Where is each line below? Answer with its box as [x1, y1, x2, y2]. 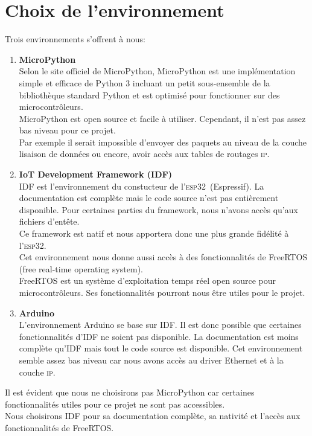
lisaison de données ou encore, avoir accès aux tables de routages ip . [19, 147, 270, 160]
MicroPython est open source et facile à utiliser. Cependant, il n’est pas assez [19, 112, 306, 124]
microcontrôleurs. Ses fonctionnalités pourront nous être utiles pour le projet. [19, 286, 305, 298]
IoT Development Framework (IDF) [19, 168, 172, 181]
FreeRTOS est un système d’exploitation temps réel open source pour [19, 274, 276, 287]
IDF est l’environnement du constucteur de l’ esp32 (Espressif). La [19, 179, 264, 192]
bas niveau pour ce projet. [19, 124, 116, 136]
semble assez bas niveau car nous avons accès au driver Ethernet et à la [19, 353, 284, 366]
